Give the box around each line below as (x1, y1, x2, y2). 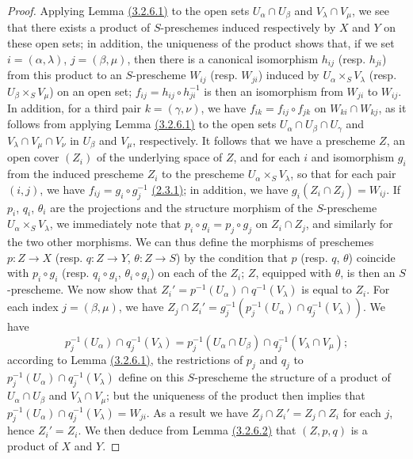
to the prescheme (162, 165, 245, 182)
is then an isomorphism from (204, 82, 343, 99)
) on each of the (150, 264, 227, 281)
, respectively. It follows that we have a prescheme (132, 131, 376, 148)
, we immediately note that (49, 215, 182, 232)
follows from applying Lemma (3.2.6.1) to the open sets (7, 116, 277, 132)
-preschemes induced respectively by (160, 19, 336, 36)
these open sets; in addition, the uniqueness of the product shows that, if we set (7, 35, 395, 51)
